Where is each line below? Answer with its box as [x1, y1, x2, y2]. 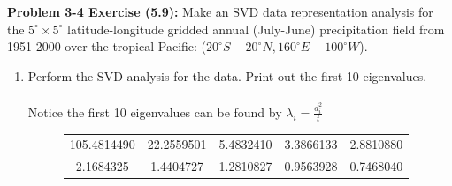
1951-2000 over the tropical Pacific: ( [7, 37, 207, 56]
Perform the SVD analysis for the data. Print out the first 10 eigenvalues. [27, 66, 427, 85]
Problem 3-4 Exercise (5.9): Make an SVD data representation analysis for [7, 3, 433, 20]
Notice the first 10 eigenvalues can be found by [27, 102, 282, 121]
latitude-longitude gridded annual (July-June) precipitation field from [66, 19, 445, 38]
